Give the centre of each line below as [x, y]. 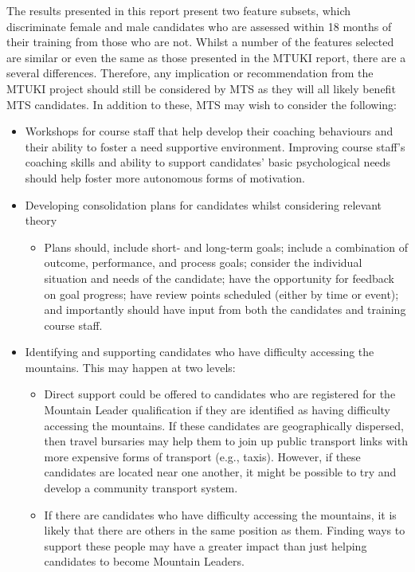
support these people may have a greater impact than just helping [206, 545]
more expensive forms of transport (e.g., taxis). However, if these [202, 456]
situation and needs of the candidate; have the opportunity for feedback [219, 278]
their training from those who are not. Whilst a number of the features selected [200, 42]
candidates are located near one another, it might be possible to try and [220, 472]
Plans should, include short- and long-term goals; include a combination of [226, 247]
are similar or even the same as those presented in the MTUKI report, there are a [206, 57]
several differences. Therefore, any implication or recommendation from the [190, 73]
